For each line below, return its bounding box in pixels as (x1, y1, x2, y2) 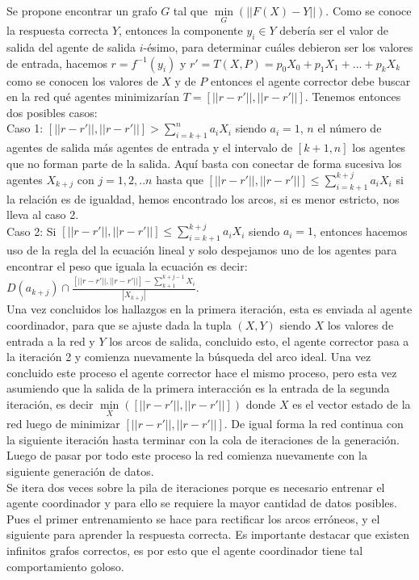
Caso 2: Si (6, 222, 57, 239)
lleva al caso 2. (6, 206, 79, 223)
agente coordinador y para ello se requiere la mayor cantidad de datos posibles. (6, 494, 397, 511)
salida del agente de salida (6, 39, 136, 56)
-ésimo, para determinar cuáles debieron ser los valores (143, 39, 413, 56)
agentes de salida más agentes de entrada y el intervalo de (6, 139, 293, 156)
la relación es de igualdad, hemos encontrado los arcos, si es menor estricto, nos (6, 190, 400, 207)
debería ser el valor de (279, 22, 389, 39)
